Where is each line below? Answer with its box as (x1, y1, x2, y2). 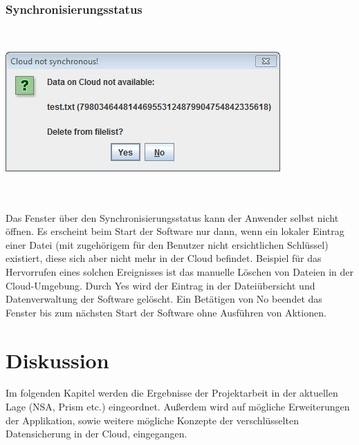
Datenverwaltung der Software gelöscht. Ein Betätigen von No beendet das (6, 292, 322, 306)
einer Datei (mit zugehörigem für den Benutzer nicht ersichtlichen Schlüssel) (6, 237, 329, 252)
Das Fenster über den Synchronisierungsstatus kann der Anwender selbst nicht (6, 210, 339, 225)
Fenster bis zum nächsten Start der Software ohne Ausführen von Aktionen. (6, 305, 326, 319)
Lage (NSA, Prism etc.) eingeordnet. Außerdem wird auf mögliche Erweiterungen (6, 399, 350, 414)
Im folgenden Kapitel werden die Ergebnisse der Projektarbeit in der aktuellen (6, 386, 338, 400)
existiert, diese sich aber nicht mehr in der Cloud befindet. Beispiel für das (6, 251, 322, 265)
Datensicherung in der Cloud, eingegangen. (6, 426, 187, 441)
